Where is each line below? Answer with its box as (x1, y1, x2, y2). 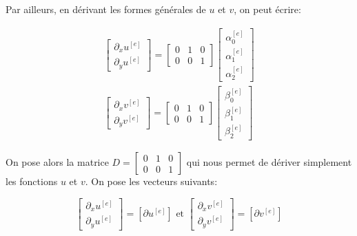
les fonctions (6, 174, 58, 189)
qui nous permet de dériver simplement (186, 155, 352, 169)
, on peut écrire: (234, 2, 301, 16)
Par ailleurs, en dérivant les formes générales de (6, 2, 206, 16)
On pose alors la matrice (6, 155, 109, 169)
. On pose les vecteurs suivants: (85, 174, 218, 189)
